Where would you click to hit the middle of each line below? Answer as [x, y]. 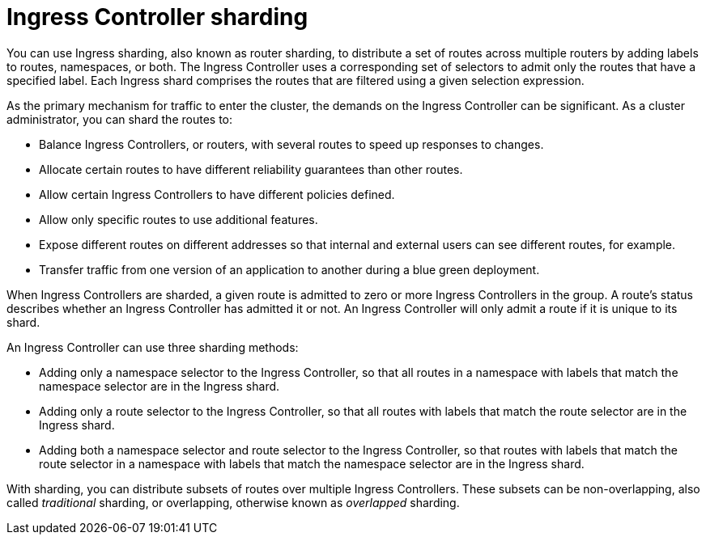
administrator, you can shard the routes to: [120, 119]
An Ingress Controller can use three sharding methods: [153, 347]
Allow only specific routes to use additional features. [179, 219]
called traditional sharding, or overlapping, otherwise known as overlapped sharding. [233, 502]
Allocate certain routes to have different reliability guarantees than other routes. [251, 169]
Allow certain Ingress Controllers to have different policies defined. [217, 194]
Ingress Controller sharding [157, 17]
